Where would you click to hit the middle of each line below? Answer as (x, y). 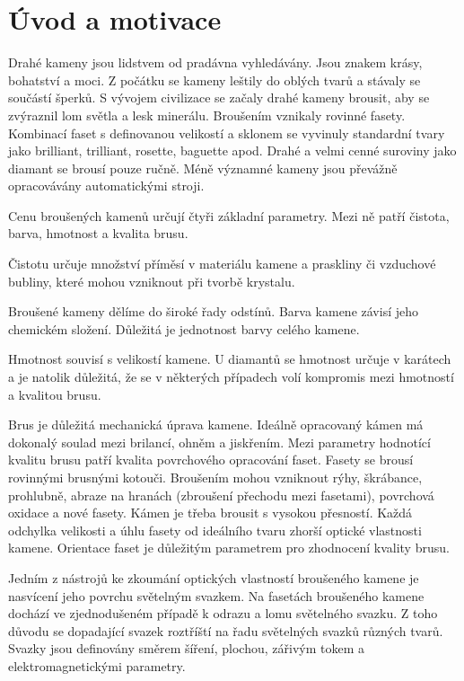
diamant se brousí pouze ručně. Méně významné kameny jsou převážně (203, 168)
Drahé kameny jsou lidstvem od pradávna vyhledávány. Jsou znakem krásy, (215, 62)
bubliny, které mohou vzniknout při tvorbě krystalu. (152, 281)
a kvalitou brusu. (55, 394)
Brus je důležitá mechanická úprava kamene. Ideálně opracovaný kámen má (216, 425)
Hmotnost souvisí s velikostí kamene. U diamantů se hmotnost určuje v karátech (230, 359)
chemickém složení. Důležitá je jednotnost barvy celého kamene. (184, 328)
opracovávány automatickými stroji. (106, 186)
